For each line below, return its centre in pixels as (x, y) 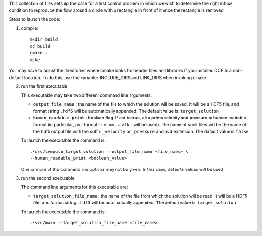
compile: (30, 28)
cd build (40, 46)
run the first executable (44, 86)
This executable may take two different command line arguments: (87, 95)
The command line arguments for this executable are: (74, 187)
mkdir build (44, 39)
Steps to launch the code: (35, 19)
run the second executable (48, 178)
